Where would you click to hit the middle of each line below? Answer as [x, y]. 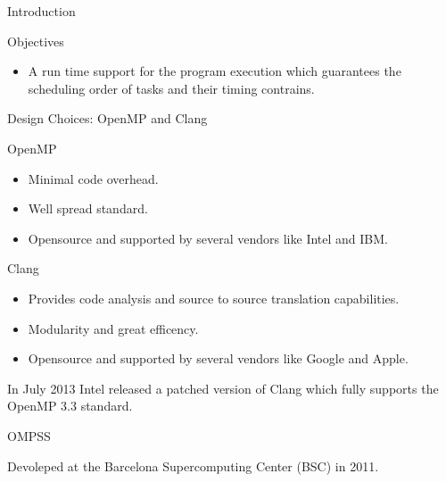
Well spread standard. [88, 208]
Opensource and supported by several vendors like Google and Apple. [218, 358]
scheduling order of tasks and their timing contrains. [171, 88]
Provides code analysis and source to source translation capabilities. [214, 298]
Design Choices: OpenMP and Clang [107, 118]
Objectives [36, 41]
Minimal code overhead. [93, 178]
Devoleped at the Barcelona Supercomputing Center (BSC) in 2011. [193, 465]
